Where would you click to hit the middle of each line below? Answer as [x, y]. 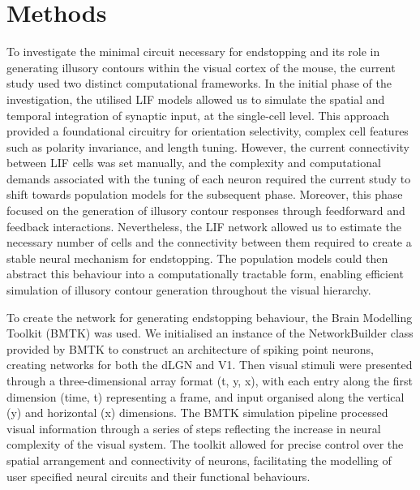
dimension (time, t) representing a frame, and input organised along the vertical [206, 396]
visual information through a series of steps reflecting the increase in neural [194, 428]
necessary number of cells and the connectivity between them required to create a [209, 242]
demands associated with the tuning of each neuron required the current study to [209, 178]
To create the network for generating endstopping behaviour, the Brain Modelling [210, 317]
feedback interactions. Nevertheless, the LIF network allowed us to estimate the [204, 226]
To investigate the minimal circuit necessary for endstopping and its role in [193, 52]
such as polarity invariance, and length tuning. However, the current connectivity [208, 146]
